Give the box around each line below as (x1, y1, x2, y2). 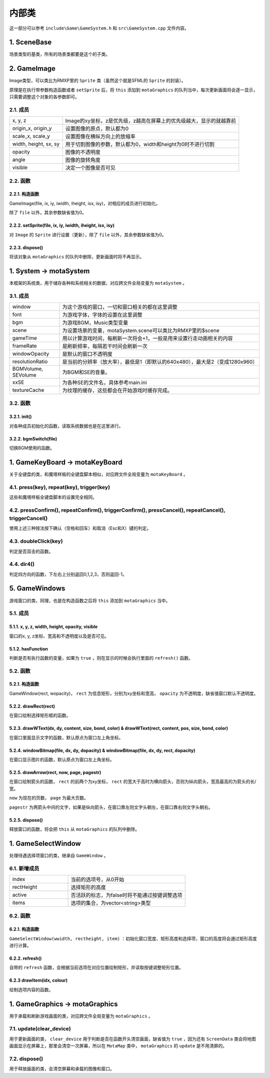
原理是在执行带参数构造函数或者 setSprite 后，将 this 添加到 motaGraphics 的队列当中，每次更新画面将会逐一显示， (9, 87, 258, 93)
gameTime (12, 335, 37, 342)
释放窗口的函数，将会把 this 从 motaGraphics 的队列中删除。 (9, 826, 140, 832)
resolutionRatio (12, 358, 48, 365)
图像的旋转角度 (65, 157, 101, 164)
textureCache (12, 387, 44, 394)
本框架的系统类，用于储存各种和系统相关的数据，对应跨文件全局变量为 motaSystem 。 (9, 280, 187, 286)
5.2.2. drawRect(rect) (9, 703, 55, 709)
